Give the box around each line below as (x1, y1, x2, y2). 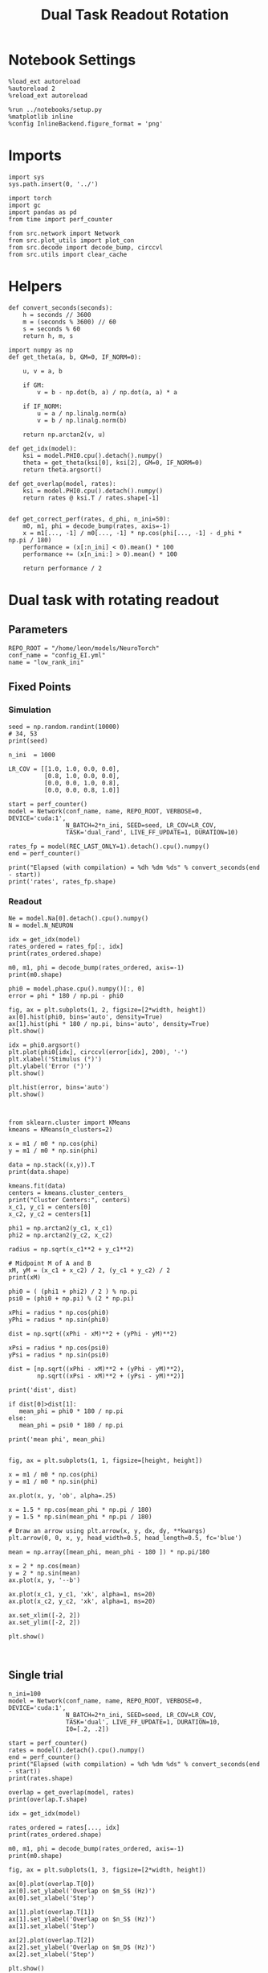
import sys (8, 173, 45, 181)
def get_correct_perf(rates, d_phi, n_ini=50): (8, 515, 171, 523)
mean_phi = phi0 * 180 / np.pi (18, 1407, 124, 1415)
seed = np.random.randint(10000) (8, 723, 120, 731)
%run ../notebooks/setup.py (8, 105, 103, 113)
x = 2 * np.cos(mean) (8, 1562, 81, 1570)
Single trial (8, 1668, 63, 1683)
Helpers (8, 278, 63, 295)
